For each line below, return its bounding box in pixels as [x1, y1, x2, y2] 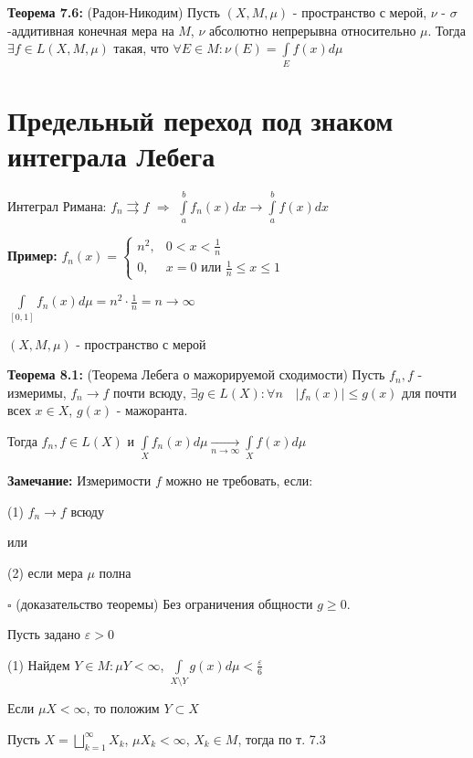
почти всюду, [113, 382, 186, 401]
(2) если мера [7, 563, 83, 582]
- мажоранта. [116, 400, 188, 420]
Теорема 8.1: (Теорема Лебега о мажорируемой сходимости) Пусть [7, 365, 385, 384]
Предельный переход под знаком [7, 101, 394, 138]
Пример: [7, 246, 58, 265]
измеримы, [7, 382, 67, 401]
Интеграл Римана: [7, 196, 107, 215]
